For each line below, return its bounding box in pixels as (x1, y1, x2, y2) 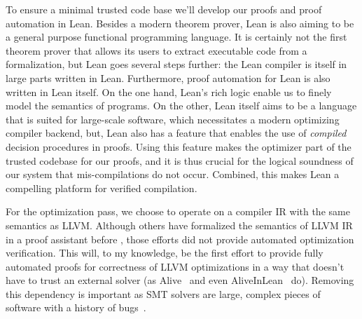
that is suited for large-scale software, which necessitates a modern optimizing (6, 111, 340, 126)
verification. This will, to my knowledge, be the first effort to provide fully (6, 245, 323, 260)
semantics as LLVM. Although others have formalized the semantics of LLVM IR (6, 217, 353, 232)
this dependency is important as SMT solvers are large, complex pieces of (6, 286, 321, 301)
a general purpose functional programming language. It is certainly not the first (6, 29, 347, 44)
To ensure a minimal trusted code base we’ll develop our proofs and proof (6, 2, 322, 16)
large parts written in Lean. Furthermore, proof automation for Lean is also (6, 70, 330, 85)
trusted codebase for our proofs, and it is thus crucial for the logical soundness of (6, 153, 354, 168)
